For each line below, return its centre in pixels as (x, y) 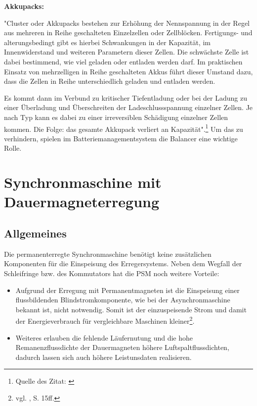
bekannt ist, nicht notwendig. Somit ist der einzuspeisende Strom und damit (131, 309)
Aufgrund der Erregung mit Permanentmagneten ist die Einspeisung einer (128, 290)
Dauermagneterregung (82, 202)
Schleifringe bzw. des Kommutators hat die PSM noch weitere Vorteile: (112, 273)
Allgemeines (35, 233)
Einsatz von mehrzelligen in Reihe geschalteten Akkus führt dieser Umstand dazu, (128, 71)
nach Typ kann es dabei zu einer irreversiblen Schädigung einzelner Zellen (116, 117)
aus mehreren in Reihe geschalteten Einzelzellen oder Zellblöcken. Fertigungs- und (128, 32)
